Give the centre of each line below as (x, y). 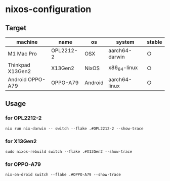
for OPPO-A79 (23, 164)
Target (16, 28)
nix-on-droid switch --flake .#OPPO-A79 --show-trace (63, 175)
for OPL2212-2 (24, 118)
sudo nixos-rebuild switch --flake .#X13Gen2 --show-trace (69, 152)
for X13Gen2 (21, 141)
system (125, 42)
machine (27, 42)
